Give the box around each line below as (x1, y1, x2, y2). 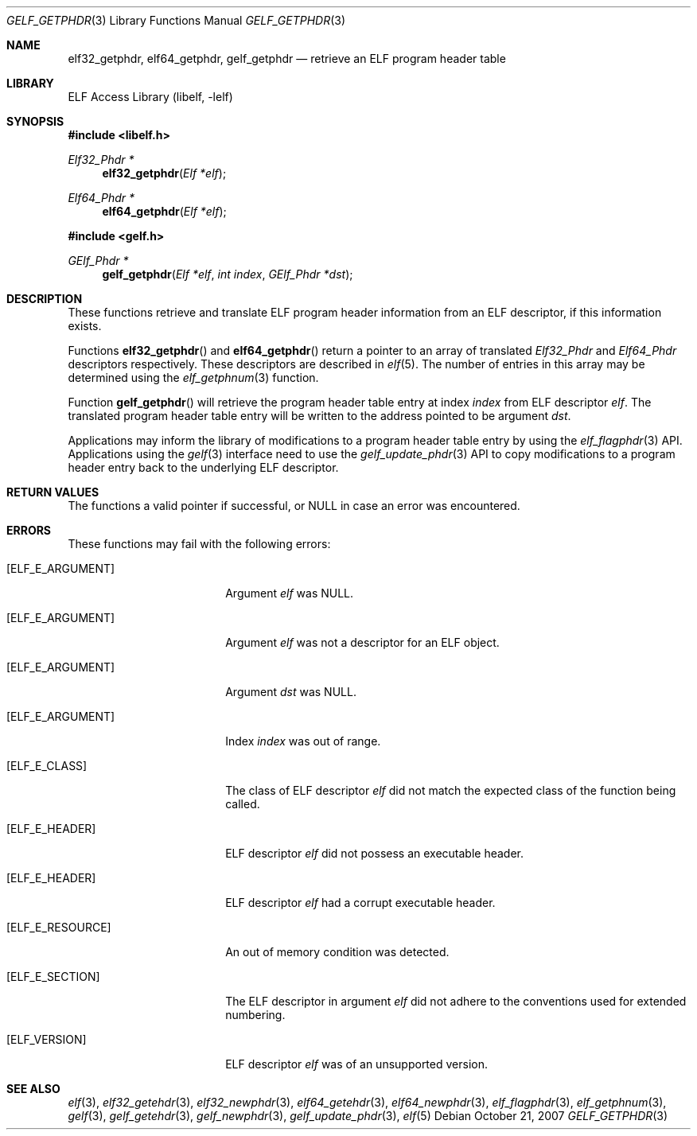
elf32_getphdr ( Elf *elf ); (102, 166, 227, 180)
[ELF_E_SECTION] (6, 970, 100, 983)
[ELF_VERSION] (6, 1033, 87, 1046)
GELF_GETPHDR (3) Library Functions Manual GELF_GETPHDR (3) (6, 14, 346, 27)
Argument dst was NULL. (225, 685, 356, 698)
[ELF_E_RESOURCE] (6, 920, 111, 934)
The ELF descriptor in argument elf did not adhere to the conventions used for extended (225, 994, 687, 1008)
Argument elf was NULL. (225, 586, 354, 600)
